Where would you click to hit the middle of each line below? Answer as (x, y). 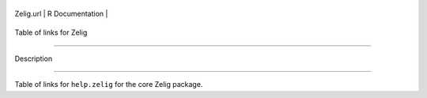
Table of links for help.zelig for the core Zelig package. (109, 85)
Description (34, 58)
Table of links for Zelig (51, 32)
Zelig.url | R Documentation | (61, 13)
